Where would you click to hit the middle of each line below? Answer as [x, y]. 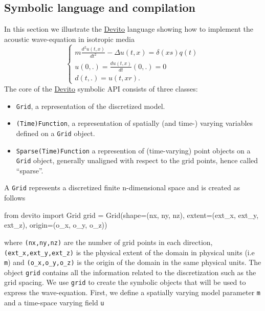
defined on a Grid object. [56, 133]
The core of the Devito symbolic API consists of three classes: [101, 88]
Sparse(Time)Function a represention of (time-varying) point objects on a [133, 150]
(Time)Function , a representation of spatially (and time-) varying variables [135, 123]
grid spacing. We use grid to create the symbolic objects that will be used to [125, 282]
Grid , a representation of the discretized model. [91, 106]
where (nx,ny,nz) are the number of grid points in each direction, [108, 242]
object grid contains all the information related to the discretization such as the [130, 272]
